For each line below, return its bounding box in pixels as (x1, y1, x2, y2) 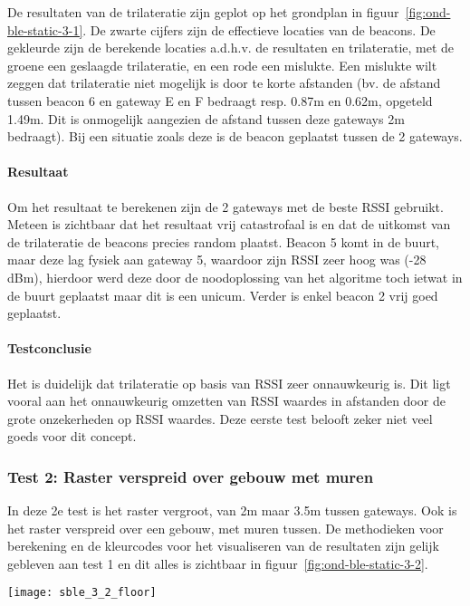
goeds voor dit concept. (7, 427, 137, 446)
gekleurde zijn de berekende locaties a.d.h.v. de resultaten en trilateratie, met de (7, 38, 455, 57)
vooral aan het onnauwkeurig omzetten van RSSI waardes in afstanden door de (7, 391, 446, 410)
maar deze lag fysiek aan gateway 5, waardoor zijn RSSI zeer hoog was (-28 (7, 250, 427, 269)
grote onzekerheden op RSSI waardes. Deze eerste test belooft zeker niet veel (7, 409, 433, 428)
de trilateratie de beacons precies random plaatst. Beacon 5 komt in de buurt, (7, 232, 439, 251)
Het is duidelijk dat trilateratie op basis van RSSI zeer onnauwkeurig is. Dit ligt (7, 373, 451, 392)
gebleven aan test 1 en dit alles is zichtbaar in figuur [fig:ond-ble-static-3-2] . (7, 553, 428, 572)
